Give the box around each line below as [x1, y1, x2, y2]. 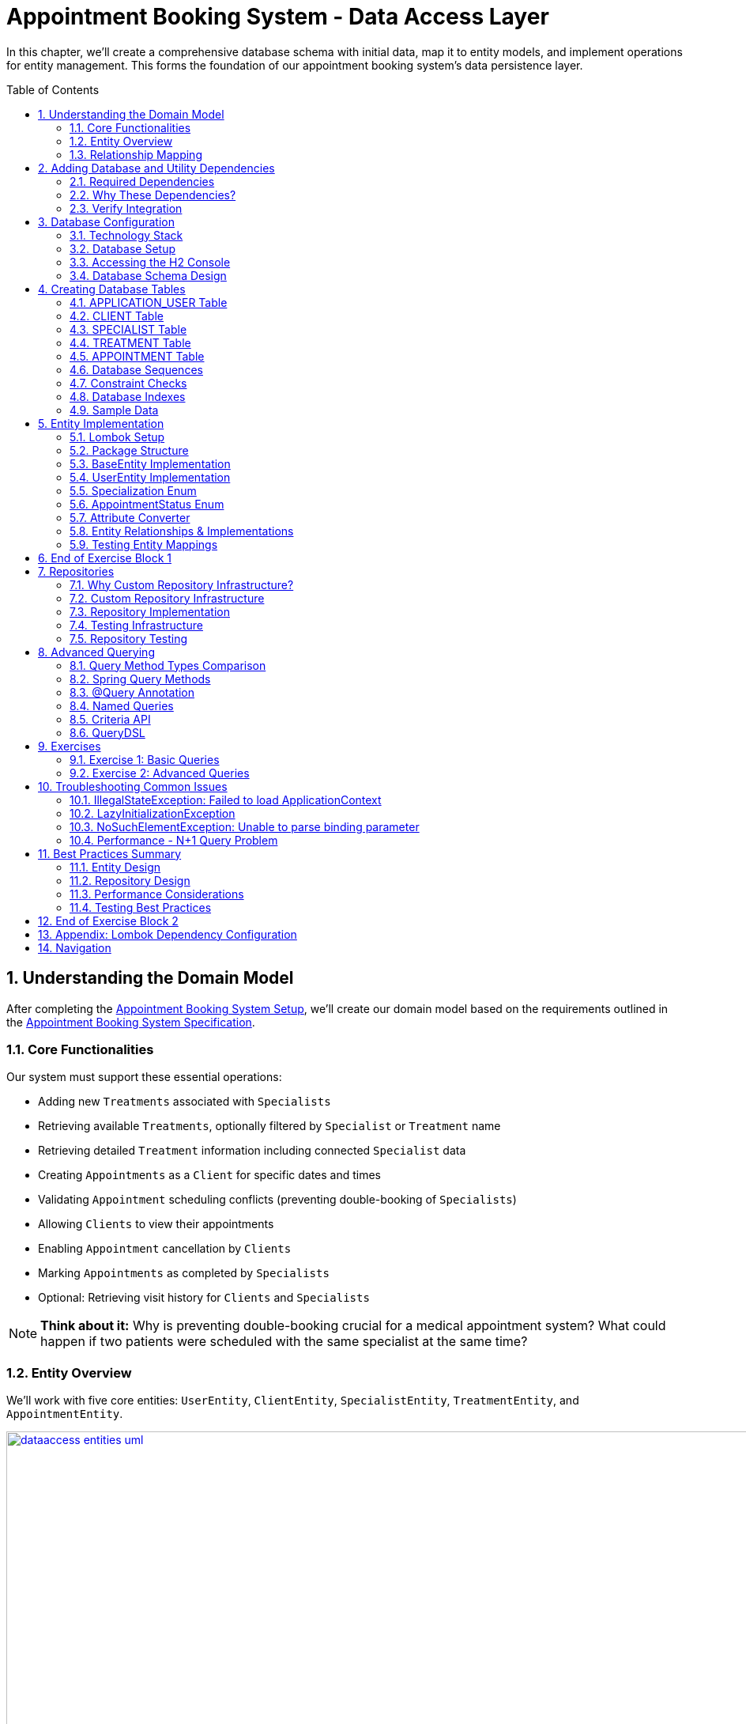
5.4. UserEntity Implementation [70, 470, 231, 484]
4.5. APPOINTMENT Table [70, 349, 205, 363]
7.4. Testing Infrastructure [70, 618, 203, 632]
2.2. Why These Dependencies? [70, 187, 236, 202]
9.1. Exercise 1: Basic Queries [70, 752, 220, 766]
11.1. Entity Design [70, 860, 161, 874]
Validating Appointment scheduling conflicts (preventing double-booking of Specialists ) [38, 1193, 517, 1207]
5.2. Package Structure [70, 443, 189, 457]
